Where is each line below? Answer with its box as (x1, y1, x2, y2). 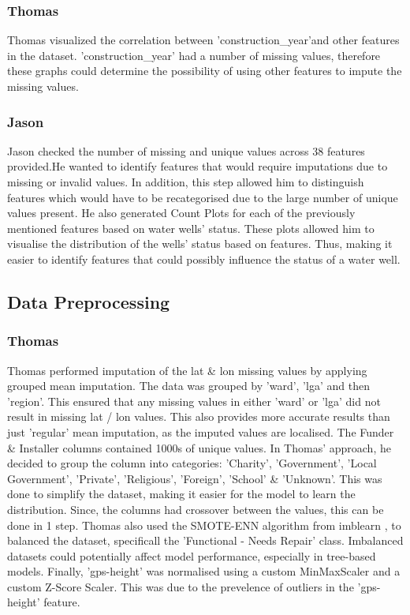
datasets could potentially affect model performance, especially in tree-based (7, 547, 376, 564)
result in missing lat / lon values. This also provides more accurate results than (7, 408, 390, 425)
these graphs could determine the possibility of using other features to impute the (7, 62, 402, 79)
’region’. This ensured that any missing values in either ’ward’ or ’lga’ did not (7, 392, 381, 409)
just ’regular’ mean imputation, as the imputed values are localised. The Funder (7, 423, 394, 440)
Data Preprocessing (7, 289, 170, 313)
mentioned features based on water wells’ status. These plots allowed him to (7, 219, 375, 236)
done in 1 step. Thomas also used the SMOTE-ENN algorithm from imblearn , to (7, 516, 401, 533)
